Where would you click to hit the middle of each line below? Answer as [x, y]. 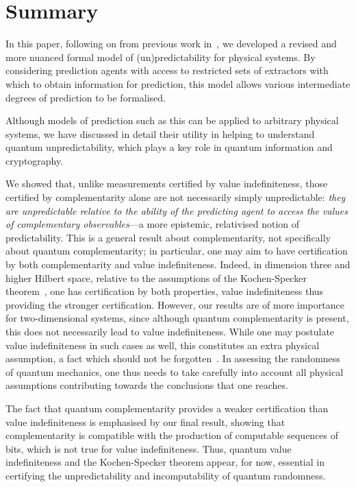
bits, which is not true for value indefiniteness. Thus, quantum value [149, 448]
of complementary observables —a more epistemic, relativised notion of [153, 224]
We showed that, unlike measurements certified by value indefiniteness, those [167, 183]
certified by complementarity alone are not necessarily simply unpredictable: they [176, 197]
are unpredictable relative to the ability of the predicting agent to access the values [177, 210]
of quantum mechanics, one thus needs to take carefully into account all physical [175, 371]
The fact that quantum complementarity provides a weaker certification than [167, 408]
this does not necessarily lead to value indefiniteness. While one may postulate [170, 331]
